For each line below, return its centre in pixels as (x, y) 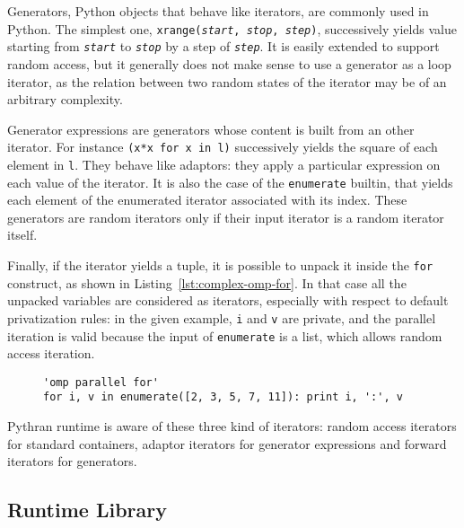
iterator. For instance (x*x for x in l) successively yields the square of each (223, 147)
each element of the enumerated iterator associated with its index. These (207, 200)
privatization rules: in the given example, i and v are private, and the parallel (222, 317)
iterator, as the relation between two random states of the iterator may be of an (227, 81)
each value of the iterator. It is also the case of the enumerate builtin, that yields (230, 182)
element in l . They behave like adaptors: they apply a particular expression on (224, 164)
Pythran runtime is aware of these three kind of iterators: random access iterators (232, 426)
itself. (22, 235)
